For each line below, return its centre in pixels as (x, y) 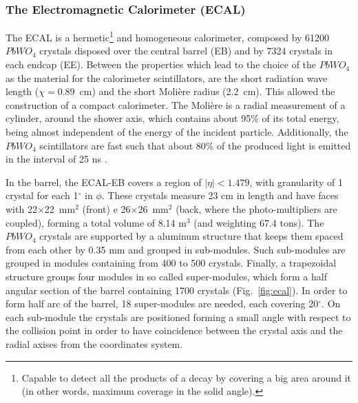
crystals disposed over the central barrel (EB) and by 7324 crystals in (186, 51)
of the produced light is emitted (284, 145)
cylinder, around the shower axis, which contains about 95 (128, 118)
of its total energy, (301, 118)
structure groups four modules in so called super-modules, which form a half (166, 276)
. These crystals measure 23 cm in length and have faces (220, 195)
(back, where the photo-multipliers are (256, 209)
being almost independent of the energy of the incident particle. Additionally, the (177, 132)
